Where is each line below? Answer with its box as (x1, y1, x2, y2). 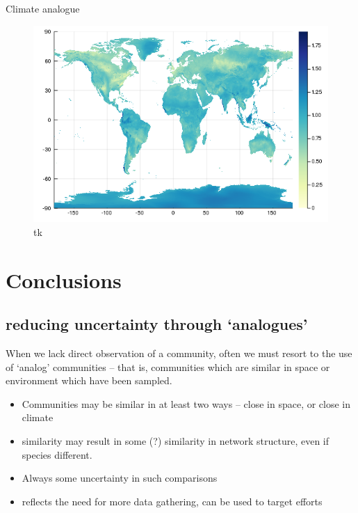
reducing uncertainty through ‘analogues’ (6, 313, 308, 335)
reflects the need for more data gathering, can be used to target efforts (22, 494, 323, 508)
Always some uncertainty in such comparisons (22, 471, 218, 485)
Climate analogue (6, 1, 80, 15)
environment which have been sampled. (6, 373, 172, 388)
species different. (22, 447, 92, 461)
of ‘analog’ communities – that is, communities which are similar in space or (6, 359, 330, 374)
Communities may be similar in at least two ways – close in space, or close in (22, 396, 351, 411)
